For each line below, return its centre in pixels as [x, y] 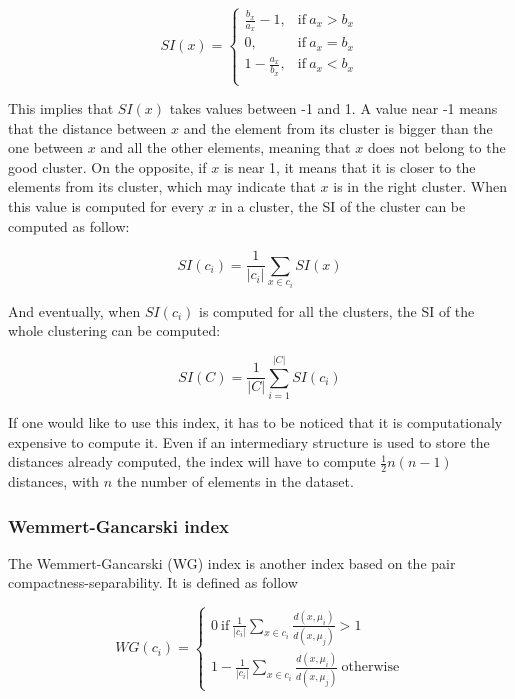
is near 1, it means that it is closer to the [349, 166]
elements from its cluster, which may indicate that [162, 186]
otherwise [370, 667]
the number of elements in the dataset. [235, 480]
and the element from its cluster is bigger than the [338, 127]
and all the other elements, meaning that [225, 147]
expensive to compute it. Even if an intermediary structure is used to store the [249, 441]
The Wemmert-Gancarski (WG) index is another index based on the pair [232, 562]
